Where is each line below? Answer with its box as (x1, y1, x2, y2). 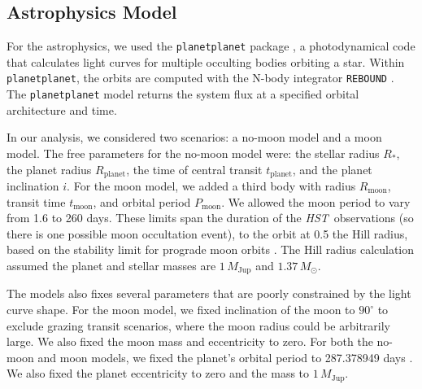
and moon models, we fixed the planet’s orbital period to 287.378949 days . (37, 348, 413, 365)
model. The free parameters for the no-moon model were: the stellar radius (7, 144, 380, 161)
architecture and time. (7, 101, 117, 118)
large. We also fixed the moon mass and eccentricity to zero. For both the (7, 333, 373, 350)
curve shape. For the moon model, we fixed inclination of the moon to (7, 301, 355, 318)
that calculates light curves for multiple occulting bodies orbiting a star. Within (7, 53, 405, 70)
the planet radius (7, 160, 92, 177)
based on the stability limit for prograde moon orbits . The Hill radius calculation (7, 241, 415, 258)
